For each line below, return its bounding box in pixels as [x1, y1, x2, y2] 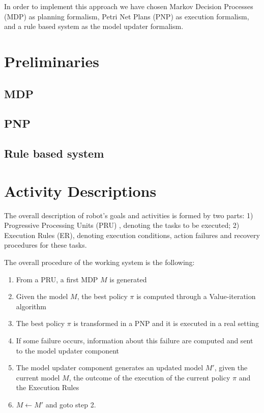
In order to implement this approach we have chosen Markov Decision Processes [4, 1, 253, 11]
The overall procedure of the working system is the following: [4, 257, 195, 267]
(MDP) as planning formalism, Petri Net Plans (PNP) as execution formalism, [4, 11, 249, 21]
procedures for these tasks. [4, 240, 87, 250]
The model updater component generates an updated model [16, 362, 203, 373]
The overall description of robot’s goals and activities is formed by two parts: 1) [4, 210, 253, 220]
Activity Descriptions [4, 180, 157, 201]
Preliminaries [4, 50, 99, 71]
